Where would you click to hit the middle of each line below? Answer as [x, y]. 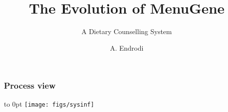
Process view [30, 85]
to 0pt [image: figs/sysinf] [49, 103]
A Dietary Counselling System [127, 31]
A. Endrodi [127, 47]
